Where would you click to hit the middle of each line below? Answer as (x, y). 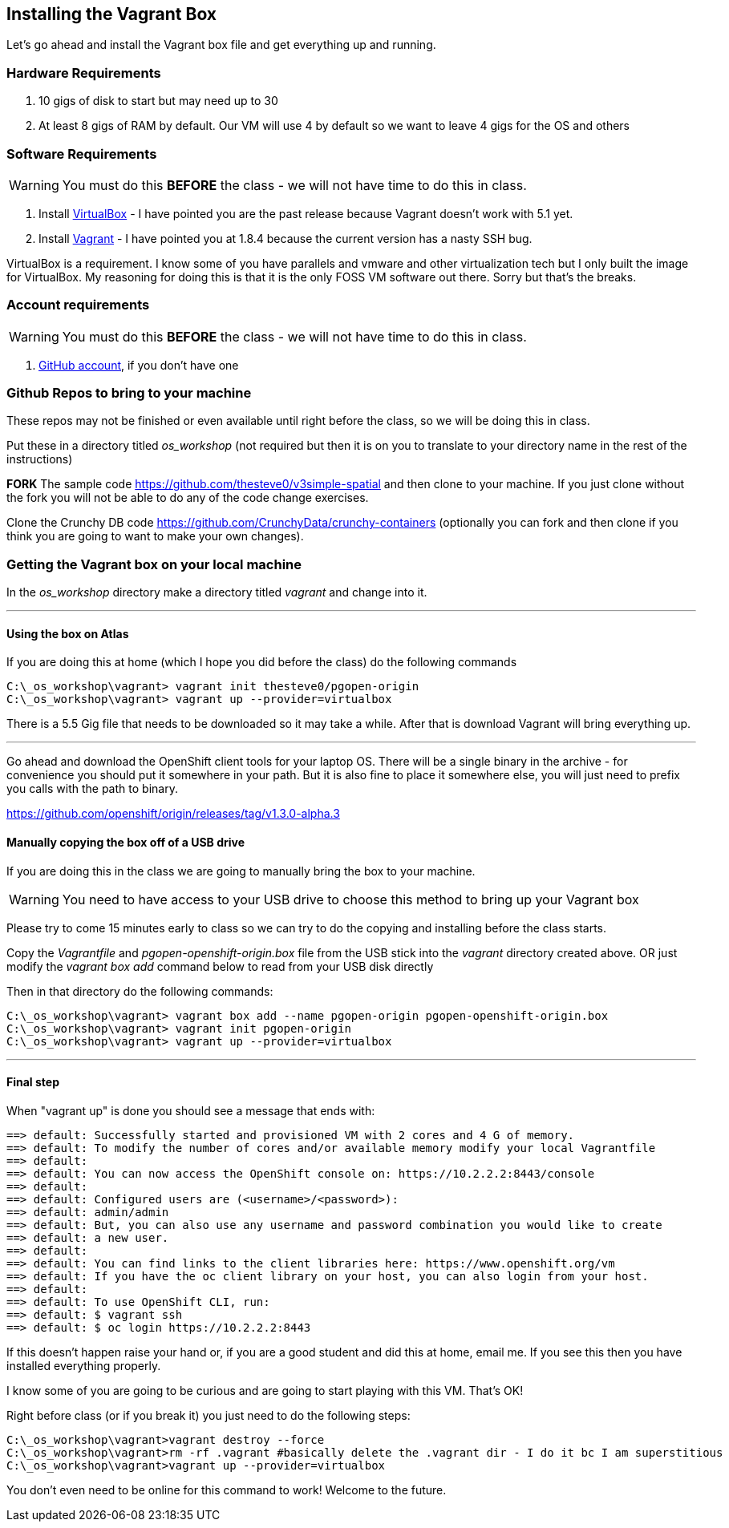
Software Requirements (82, 154)
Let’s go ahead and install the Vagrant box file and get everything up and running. (221, 45)
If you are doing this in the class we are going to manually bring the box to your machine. (241, 871)
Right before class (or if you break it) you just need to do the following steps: (209, 1415)
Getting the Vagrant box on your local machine (154, 564)
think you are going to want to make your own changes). (155, 536)
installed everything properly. (84, 1365)
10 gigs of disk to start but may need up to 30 (158, 101)
